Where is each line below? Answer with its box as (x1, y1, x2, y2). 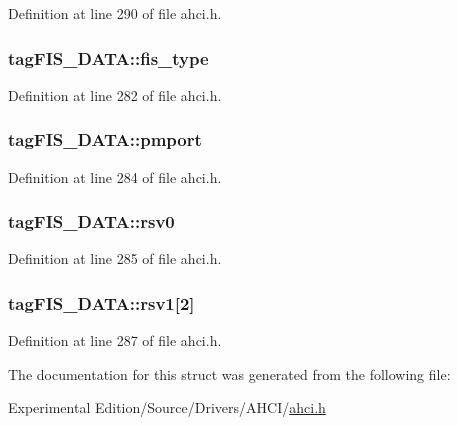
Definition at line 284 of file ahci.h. (8, 166, 222, 187)
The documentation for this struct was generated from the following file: (8, 363, 451, 384)
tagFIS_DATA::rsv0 (8, 209, 175, 234)
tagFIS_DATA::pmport (8, 127, 202, 152)
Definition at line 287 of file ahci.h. (8, 330, 222, 351)
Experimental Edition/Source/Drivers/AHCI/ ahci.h (8, 397, 326, 418)
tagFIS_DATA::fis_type (8, 45, 209, 70)
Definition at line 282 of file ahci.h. (8, 84, 222, 105)
